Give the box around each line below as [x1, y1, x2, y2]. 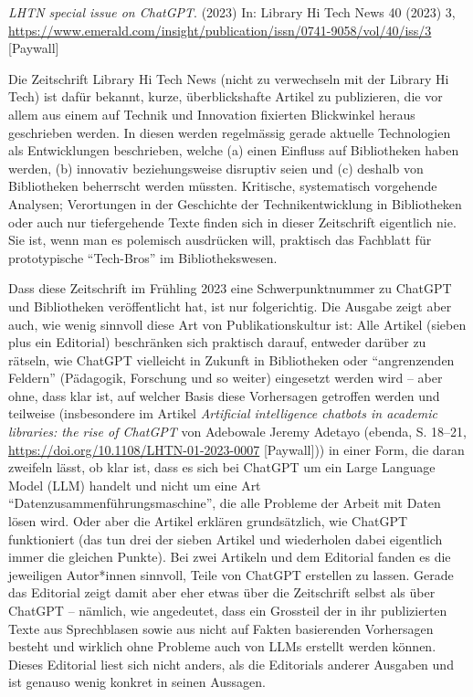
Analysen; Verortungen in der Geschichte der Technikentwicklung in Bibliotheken [8, 194, 462, 213]
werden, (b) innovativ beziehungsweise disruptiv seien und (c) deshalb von [8, 158, 424, 177]
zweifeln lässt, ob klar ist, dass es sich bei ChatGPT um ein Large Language [8, 458, 436, 477]
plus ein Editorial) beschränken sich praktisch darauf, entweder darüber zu [8, 333, 426, 352]
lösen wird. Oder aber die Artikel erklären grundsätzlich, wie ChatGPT [8, 512, 408, 531]
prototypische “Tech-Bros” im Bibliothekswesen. [8, 248, 278, 267]
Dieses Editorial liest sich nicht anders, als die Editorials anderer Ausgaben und [8, 654, 454, 673]
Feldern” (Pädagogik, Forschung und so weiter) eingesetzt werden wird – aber [8, 368, 443, 387]
